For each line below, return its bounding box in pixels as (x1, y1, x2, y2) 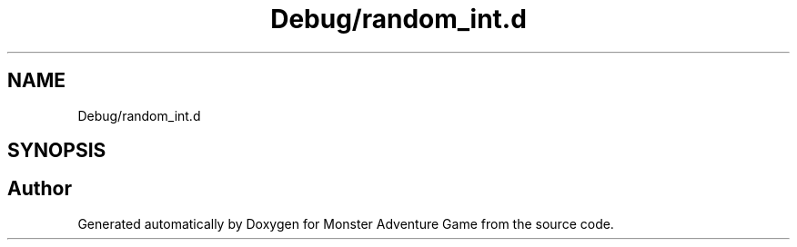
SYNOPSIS (7, 139, 106, 163)
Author (7, 177, 72, 201)
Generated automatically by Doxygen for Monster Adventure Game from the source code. (77, 215, 614, 232)
